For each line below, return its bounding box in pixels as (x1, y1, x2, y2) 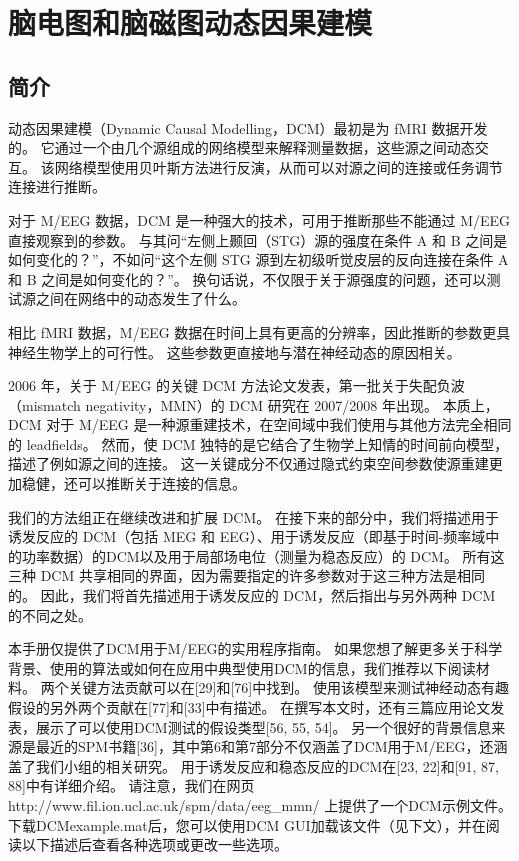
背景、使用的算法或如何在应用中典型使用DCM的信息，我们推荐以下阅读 (8, 657, 476, 678)
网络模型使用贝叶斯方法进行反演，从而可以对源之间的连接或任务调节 (54, 156, 503, 177)
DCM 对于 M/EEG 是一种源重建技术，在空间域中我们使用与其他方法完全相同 (8, 414, 512, 435)
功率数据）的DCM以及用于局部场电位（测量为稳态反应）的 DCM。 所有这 (21, 545, 505, 566)
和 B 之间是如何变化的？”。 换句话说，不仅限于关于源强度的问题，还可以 (8, 268, 487, 289)
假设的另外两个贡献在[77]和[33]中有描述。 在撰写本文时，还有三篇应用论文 (8, 697, 491, 718)
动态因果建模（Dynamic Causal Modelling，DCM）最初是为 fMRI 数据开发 (8, 117, 488, 138)
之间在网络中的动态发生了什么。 (35, 288, 246, 309)
